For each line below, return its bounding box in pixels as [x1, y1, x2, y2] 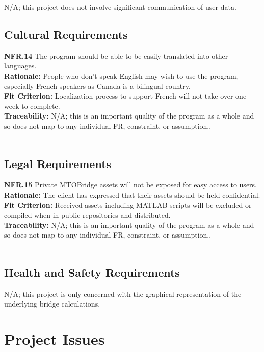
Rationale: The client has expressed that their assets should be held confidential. [4, 189, 260, 200]
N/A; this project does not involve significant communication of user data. [4, 2, 236, 12]
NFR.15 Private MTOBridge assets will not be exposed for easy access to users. [4, 179, 257, 190]
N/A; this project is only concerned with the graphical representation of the [4, 288, 242, 299]
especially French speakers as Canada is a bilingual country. [4, 80, 191, 91]
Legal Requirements [4, 155, 112, 171]
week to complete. [4, 100, 60, 111]
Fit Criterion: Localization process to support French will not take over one [4, 90, 247, 101]
